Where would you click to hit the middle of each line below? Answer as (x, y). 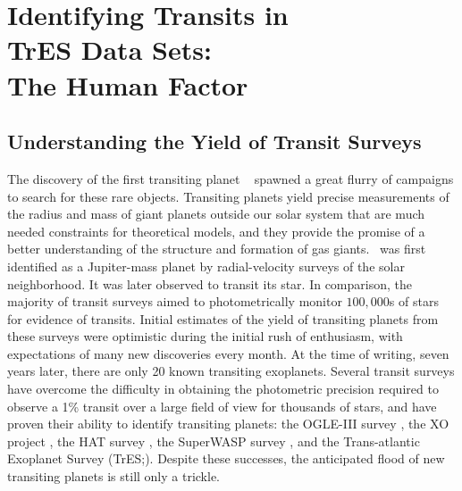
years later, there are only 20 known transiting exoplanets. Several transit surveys (231, 371)
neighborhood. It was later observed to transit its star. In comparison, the (210, 283)
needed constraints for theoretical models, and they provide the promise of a (216, 231)
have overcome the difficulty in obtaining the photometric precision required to (223, 389)
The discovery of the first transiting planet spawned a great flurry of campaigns (231, 178)
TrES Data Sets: (109, 50)
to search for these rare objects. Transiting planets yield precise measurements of (228, 196)
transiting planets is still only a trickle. (114, 476)
